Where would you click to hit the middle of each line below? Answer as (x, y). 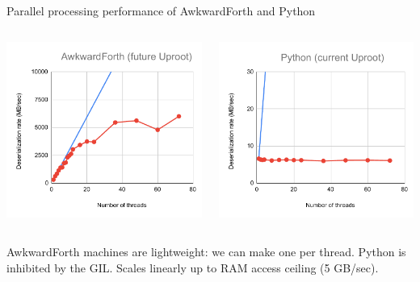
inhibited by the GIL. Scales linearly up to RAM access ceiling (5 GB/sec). (193, 267)
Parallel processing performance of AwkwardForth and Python (161, 10)
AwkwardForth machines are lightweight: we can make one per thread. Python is (206, 251)
